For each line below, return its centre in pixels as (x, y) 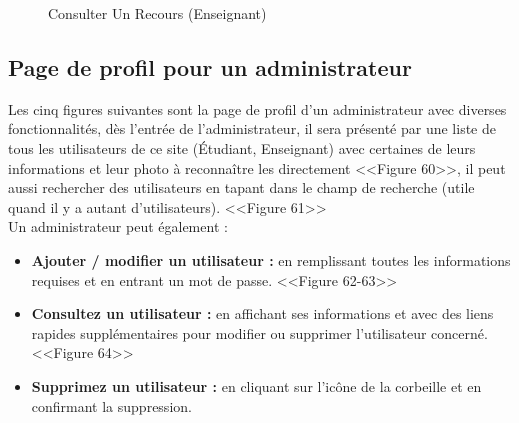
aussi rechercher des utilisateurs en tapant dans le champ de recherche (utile (241, 187)
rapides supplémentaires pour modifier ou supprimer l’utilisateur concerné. (259, 332)
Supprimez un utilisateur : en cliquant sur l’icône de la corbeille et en (256, 385)
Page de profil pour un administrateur (210, 66)
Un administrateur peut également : (118, 226)
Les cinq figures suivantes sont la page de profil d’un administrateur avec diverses (257, 108)
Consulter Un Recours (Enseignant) (157, 13)
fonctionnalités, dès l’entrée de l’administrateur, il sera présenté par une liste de (252, 128)
